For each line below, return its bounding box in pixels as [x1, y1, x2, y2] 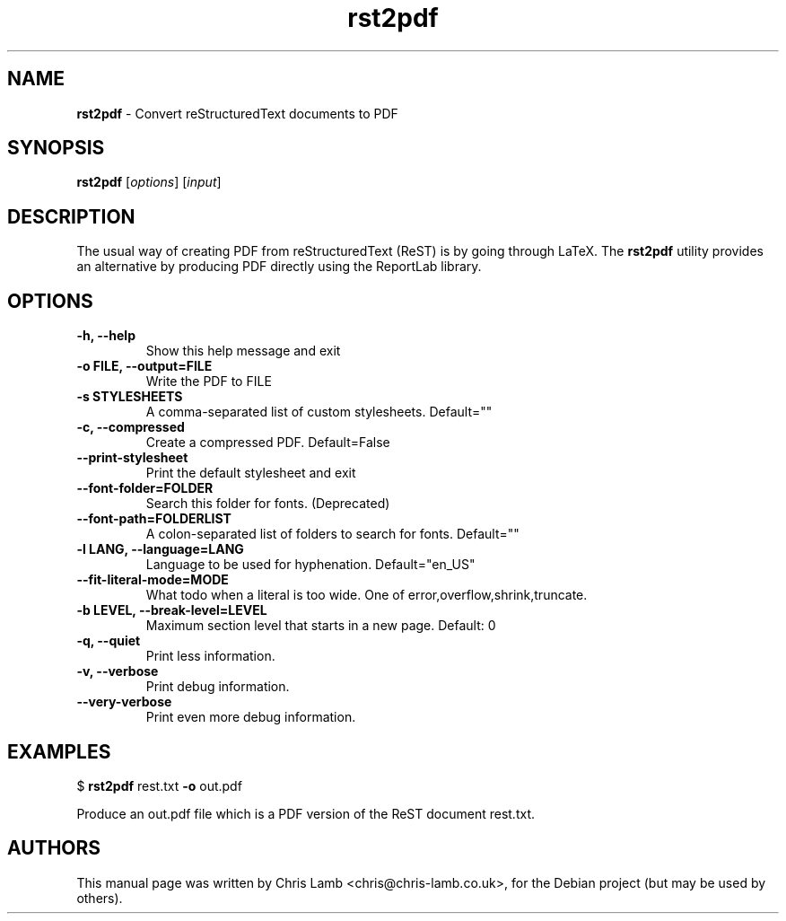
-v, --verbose [76, 663, 159, 680]
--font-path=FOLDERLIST [76, 511, 231, 527]
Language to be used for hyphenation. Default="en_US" [145, 557, 476, 573]
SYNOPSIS [7, 136, 105, 160]
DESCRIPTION [7, 205, 135, 228]
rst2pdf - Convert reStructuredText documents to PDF [76, 105, 398, 121]
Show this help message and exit [145, 343, 341, 359]
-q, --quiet [76, 633, 141, 649]
